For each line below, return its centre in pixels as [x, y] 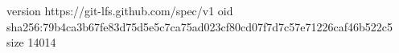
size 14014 [31, 42]
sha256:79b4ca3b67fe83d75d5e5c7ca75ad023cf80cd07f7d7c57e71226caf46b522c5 [199, 26]
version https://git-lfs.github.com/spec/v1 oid [120, 10]
